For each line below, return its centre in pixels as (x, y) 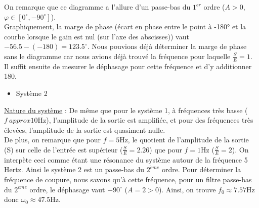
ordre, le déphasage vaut (67, 189)
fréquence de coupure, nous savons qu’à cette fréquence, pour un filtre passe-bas (128, 179)
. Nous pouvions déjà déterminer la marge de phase (167, 46)
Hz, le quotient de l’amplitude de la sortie (184, 140)
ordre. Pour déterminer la (201, 169)
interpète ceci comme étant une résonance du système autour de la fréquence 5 (126, 159)
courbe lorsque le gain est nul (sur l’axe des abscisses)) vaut (97, 36)
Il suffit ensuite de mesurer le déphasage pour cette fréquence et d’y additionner (128, 66)
